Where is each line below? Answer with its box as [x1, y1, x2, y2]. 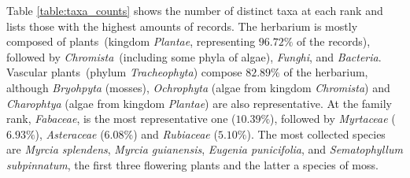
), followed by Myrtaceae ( [270, 110, 396, 127]
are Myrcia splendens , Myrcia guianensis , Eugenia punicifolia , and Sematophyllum [6, 141, 403, 158]
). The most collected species [246, 125, 386, 142]
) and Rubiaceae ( [133, 125, 218, 142]
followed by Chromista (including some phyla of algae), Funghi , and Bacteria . [6, 48, 382, 65]
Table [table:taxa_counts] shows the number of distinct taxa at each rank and [6, 2, 383, 18]
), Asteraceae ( [35, 125, 105, 142]
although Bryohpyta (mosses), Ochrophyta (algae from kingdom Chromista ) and [6, 79, 390, 95]
